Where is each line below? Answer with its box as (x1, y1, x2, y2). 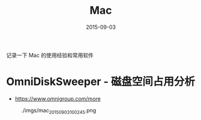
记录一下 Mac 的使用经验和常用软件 (6, 52, 94, 59)
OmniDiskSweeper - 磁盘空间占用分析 (6, 75, 196, 89)
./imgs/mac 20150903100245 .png (21, 106, 97, 115)
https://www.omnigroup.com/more (14, 95, 101, 102)
